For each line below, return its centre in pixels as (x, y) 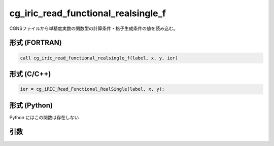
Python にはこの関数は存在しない (44, 117)
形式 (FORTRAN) (36, 43)
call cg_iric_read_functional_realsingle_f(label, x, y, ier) (99, 58)
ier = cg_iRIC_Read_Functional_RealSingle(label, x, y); (92, 89)
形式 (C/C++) (30, 74)
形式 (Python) (31, 105)
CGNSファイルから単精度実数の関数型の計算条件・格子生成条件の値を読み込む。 (94, 28)
